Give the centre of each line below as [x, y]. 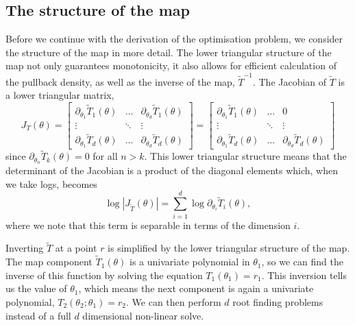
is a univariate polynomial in [190, 262]
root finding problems [278, 301]
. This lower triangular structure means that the [245, 156]
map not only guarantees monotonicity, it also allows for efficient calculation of [171, 65]
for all [105, 156]
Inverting [25, 248]
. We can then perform [174, 301]
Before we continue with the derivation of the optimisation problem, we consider [174, 39]
